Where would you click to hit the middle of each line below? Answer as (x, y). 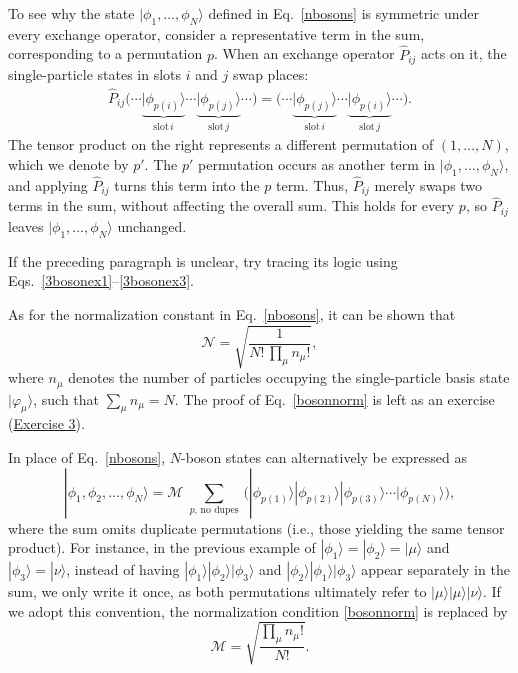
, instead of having (123, 569)
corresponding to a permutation (105, 53)
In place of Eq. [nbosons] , (87, 456)
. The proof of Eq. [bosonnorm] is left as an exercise (334, 398)
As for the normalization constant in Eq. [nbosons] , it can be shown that (232, 313)
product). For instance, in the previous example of (162, 547)
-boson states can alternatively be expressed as (324, 456)
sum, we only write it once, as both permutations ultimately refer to (217, 591)
